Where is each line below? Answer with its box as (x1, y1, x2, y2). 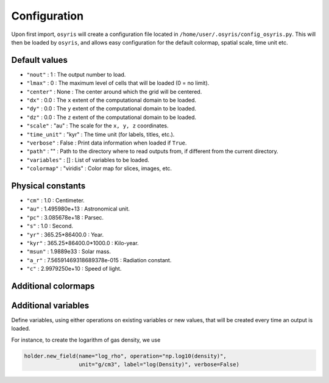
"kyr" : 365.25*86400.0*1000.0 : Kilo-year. (26, 240, 140, 246)
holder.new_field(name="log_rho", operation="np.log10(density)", (24, 353, 227, 359)
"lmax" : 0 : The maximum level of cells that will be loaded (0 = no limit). (26, 79, 210, 87)
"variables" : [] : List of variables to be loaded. (26, 156, 149, 163)
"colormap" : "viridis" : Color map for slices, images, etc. (26, 165, 172, 172)
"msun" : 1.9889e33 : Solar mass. (26, 248, 111, 256)
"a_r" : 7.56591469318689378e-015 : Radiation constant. (26, 256, 172, 263)
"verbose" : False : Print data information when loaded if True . (26, 139, 187, 146)
